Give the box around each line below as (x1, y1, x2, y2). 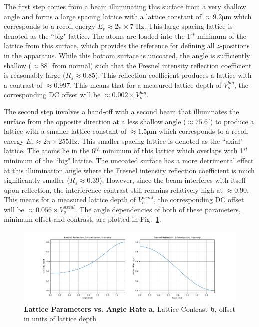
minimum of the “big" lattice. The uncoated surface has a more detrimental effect (4, 155, 254, 165)
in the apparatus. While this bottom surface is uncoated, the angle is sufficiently (4, 50, 250, 60)
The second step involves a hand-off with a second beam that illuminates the (4, 106, 239, 116)
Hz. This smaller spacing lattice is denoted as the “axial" (69, 135, 243, 146)
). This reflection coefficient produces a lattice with (95, 70, 252, 80)
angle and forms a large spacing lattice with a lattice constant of (4, 11, 202, 21)
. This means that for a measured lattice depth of (70, 79, 222, 90)
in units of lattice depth (24, 313, 97, 324)
